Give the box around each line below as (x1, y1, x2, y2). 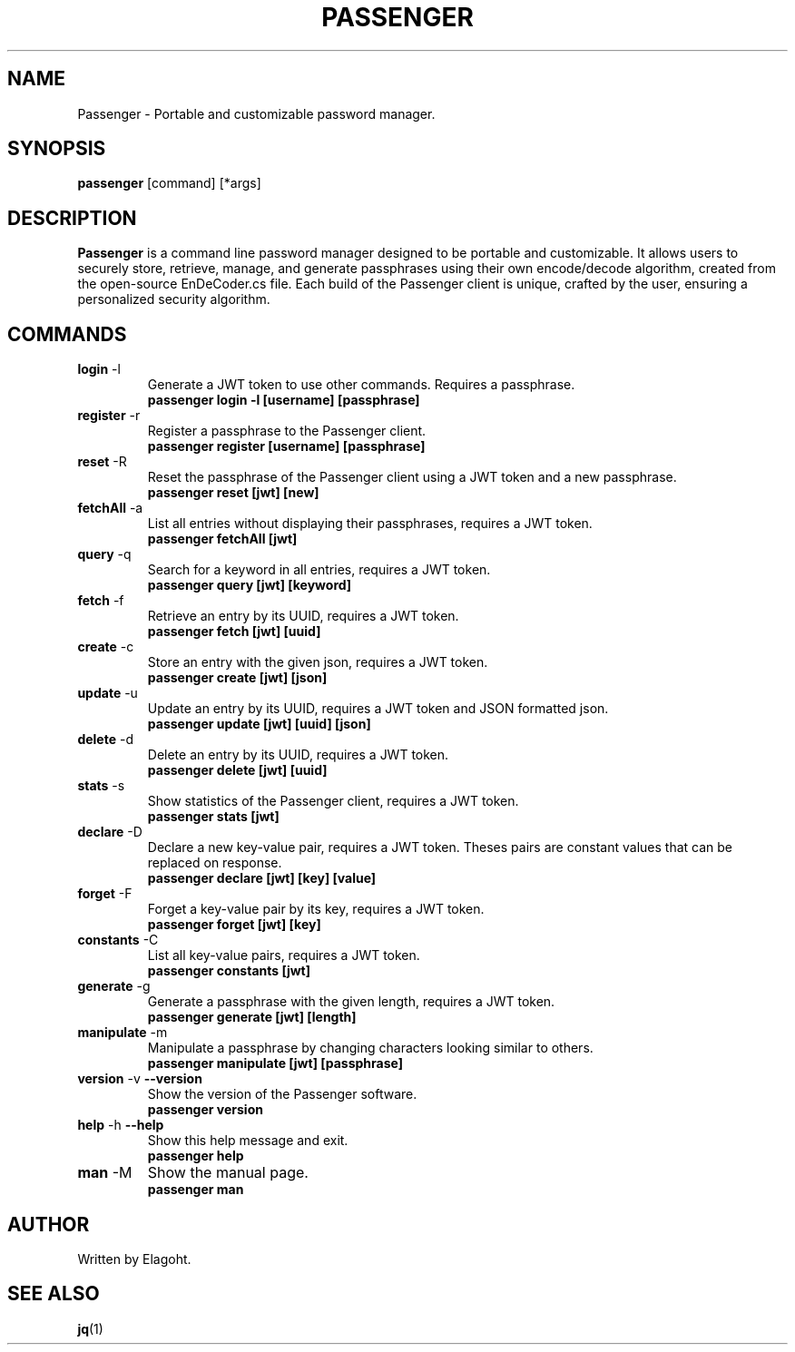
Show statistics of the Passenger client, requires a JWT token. (147, 793, 519, 809)
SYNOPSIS (7, 137, 106, 161)
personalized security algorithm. (77, 291, 270, 308)
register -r (77, 407, 141, 424)
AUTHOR (7, 1212, 90, 1236)
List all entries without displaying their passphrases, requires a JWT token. (147, 515, 593, 532)
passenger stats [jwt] (147, 808, 280, 825)
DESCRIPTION (7, 206, 137, 230)
